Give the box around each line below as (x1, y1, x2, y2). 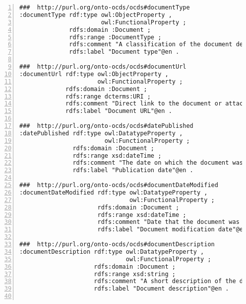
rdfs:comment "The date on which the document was (72, 159, 244, 167)
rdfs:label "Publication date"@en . (72, 167, 193, 174)
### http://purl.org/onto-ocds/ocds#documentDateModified (19, 182, 218, 189)
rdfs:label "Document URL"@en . (65, 107, 172, 115)
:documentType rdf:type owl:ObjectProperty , (19, 11, 172, 18)
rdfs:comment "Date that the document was (97, 218, 240, 226)
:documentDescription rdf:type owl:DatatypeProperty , (19, 248, 204, 255)
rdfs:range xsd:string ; (94, 270, 176, 278)
